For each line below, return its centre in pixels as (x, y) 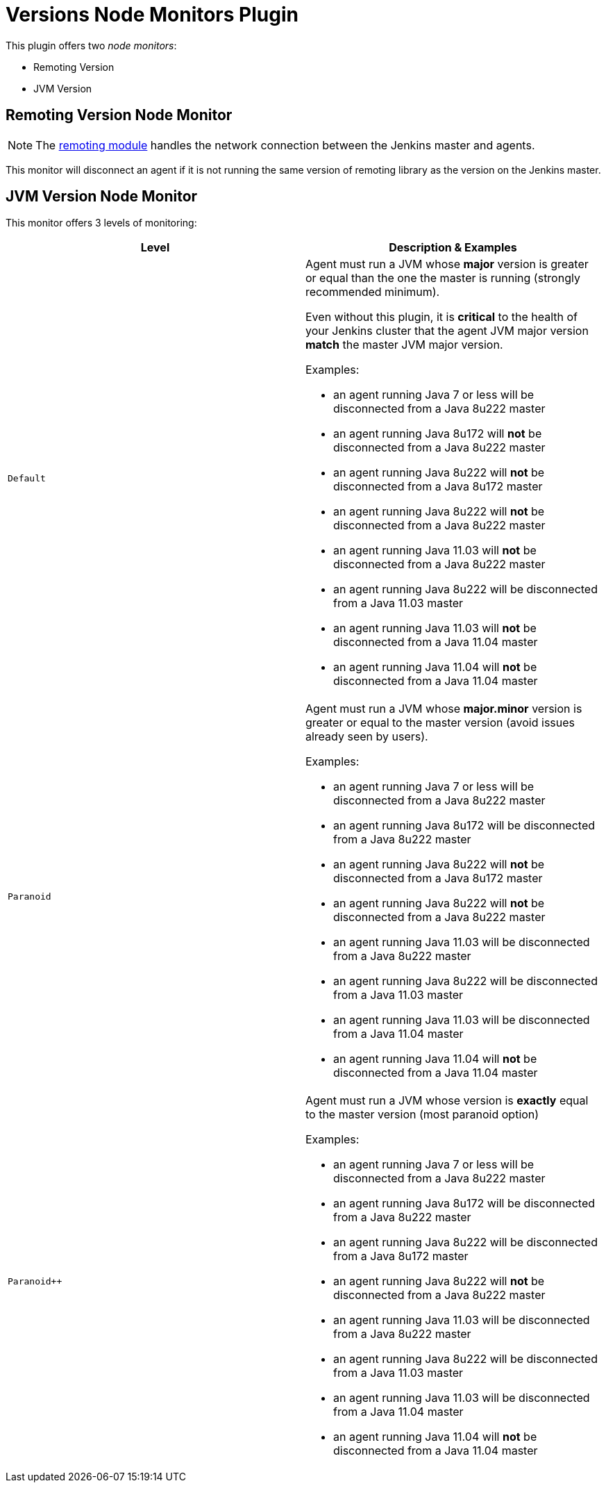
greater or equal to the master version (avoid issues (440, 723)
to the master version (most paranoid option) (422, 1115)
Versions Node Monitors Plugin (152, 15)
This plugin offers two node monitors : (91, 45)
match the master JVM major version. (404, 345)
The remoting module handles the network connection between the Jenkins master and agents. (285, 145)
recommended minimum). (373, 292)
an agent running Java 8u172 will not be (438, 434)
